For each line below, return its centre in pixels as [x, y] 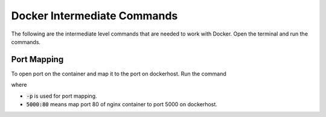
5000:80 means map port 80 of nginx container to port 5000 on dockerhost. [122, 104]
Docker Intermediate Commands [94, 16]
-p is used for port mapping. [62, 96]
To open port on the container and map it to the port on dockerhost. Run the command [119, 74]
